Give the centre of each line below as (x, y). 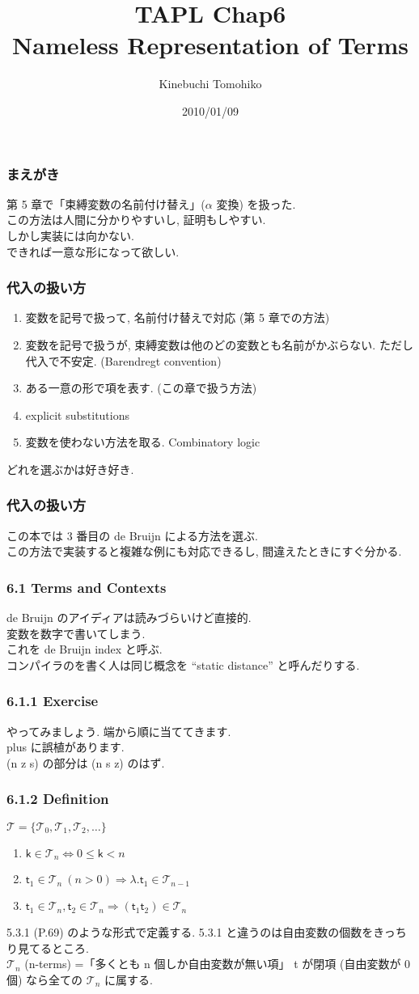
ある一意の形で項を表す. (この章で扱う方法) (141, 388)
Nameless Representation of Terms (210, 45)
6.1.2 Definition (58, 799)
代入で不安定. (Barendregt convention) (123, 360)
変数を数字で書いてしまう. (76, 633)
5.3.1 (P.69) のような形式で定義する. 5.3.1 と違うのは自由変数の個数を (190, 932)
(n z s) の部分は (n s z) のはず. (86, 762)
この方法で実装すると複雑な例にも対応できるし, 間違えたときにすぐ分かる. (204, 551)
